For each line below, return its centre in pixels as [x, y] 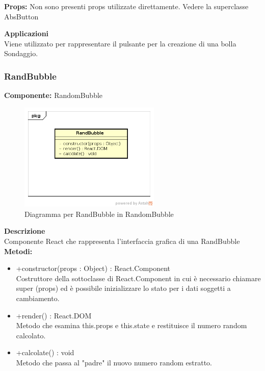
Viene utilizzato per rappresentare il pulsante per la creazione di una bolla [120, 43]
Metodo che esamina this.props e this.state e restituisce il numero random [131, 325]
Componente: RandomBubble [54, 95]
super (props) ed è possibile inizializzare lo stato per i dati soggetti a [123, 288]
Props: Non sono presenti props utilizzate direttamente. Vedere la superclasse [126, 6]
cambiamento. [38, 298]
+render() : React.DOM [54, 315]
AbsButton [21, 16]
